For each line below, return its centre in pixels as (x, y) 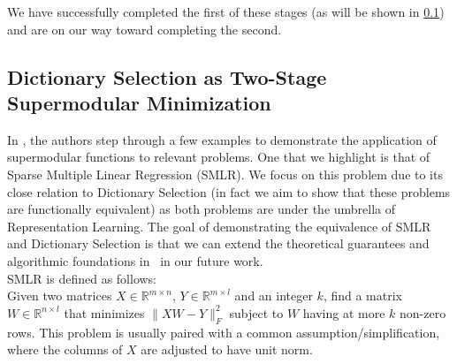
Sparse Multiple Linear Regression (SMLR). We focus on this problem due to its (225, 174)
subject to (256, 312)
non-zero (423, 312)
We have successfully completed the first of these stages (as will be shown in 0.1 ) (226, 11)
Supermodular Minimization (139, 102)
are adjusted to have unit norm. (227, 349)
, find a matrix (363, 296)
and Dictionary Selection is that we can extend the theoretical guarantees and (218, 243)
